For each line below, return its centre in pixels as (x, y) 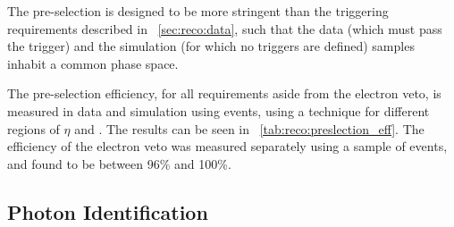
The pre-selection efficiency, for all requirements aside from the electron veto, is (224, 93)
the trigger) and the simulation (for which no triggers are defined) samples (211, 46)
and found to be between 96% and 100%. (119, 163)
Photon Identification (108, 211)
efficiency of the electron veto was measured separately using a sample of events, (227, 146)
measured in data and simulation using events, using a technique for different (219, 110)
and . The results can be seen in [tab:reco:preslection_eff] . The (249, 128)
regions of (34, 128)
